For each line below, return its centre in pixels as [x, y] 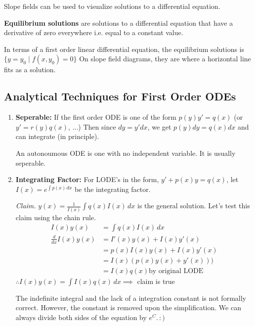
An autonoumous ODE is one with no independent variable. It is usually [126, 153]
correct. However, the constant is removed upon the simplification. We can [128, 307]
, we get [159, 126]
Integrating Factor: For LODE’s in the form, [87, 179]
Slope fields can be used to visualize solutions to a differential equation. [112, 6]
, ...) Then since [92, 126]
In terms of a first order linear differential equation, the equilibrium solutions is [124, 49]
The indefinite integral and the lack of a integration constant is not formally [131, 298]
